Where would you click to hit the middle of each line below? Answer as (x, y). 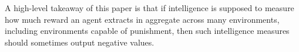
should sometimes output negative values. (80, 42)
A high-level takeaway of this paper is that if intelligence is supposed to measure (149, 8)
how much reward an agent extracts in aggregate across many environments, (142, 19)
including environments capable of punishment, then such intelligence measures (147, 31)
